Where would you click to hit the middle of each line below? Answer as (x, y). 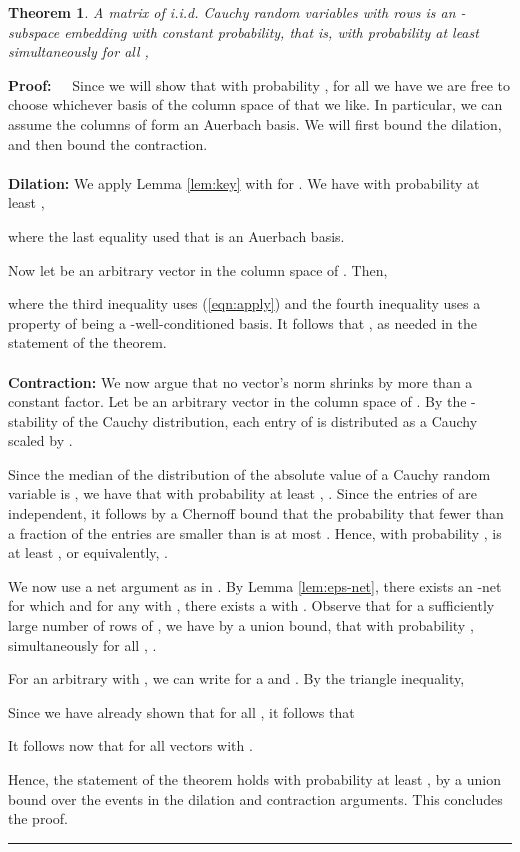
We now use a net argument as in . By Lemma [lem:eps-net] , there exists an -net (255, 585)
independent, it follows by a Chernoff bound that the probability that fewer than (256, 513)
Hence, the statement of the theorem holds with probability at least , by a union (255, 779)
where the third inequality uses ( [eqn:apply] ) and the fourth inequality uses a (244, 303)
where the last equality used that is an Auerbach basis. (176, 235)
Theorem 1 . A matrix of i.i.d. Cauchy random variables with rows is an (232, 12)
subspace (34, 31)
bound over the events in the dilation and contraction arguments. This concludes (255, 798)
